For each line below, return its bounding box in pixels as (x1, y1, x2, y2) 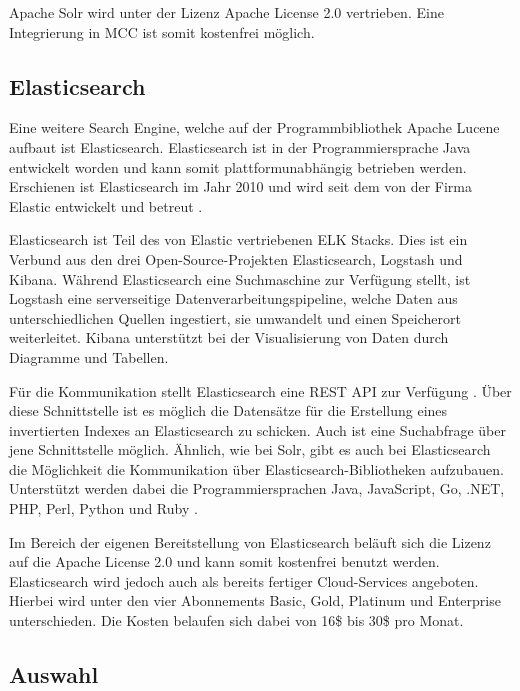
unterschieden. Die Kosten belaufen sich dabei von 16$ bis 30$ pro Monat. (9, 610, 464, 631)
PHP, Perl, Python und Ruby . (9, 498, 198, 519)
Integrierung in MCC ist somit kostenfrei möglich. (9, 21, 315, 42)
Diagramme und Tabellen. (9, 346, 169, 367)
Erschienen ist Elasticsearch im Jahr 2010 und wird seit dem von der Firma (9, 176, 472, 197)
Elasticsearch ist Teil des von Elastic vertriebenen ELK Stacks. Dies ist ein (9, 229, 468, 250)
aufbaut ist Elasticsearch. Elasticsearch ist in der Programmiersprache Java (9, 136, 471, 157)
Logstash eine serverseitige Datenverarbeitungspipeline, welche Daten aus (9, 288, 458, 309)
